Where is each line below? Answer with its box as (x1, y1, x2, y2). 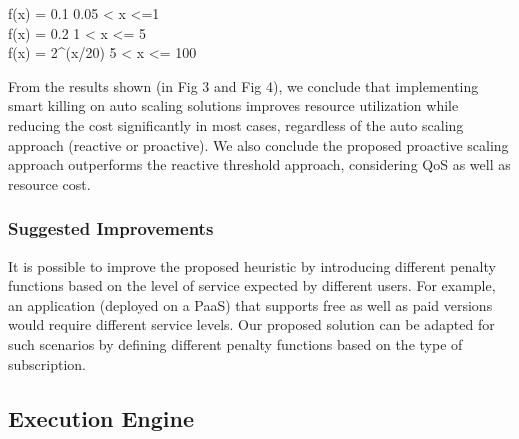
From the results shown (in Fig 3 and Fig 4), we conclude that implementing (8, 75, 479, 96)
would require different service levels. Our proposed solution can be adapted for (8, 314, 495, 335)
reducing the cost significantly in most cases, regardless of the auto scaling (8, 114, 464, 135)
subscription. (8, 353, 86, 374)
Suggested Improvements (8, 216, 214, 241)
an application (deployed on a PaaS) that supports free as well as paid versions (8, 294, 493, 315)
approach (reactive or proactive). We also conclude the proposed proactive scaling (8, 134, 509, 155)
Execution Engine (8, 402, 195, 433)
